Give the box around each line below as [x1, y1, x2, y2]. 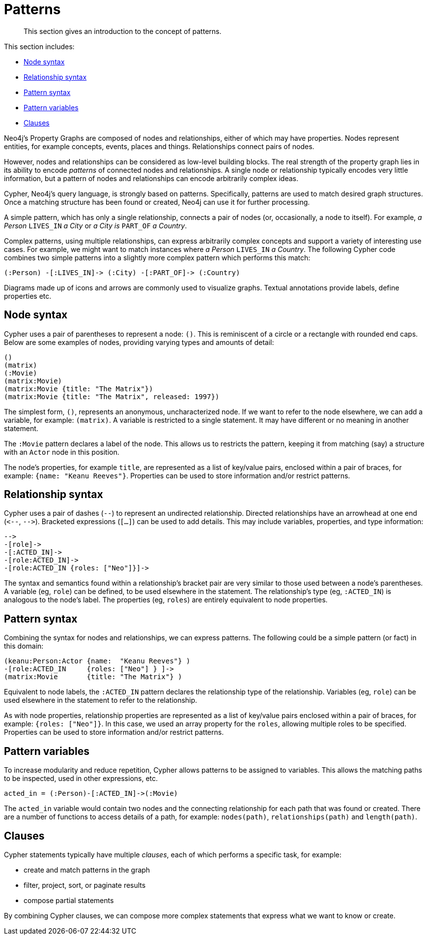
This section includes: [4, 42, 75, 51]
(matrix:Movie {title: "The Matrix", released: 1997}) [4, 392, 220, 401]
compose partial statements [24, 896, 114, 905]
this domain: [4, 642, 44, 651]
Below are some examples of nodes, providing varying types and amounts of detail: [4, 338, 274, 346]
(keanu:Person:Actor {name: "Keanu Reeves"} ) [4, 657, 191, 665]
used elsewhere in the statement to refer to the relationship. [4, 696, 198, 705]
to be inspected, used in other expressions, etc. [4, 774, 158, 783]
